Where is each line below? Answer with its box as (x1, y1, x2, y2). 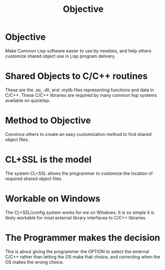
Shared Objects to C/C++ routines (5, 70, 148, 82)
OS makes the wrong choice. (5, 259, 64, 265)
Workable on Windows (5, 193, 101, 204)
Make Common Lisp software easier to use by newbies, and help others (5, 48, 152, 54)
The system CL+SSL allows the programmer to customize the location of (5, 170, 153, 176)
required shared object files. (5, 175, 63, 182)
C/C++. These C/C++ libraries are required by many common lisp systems (5, 92, 157, 98)
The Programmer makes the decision (5, 232, 160, 243)
